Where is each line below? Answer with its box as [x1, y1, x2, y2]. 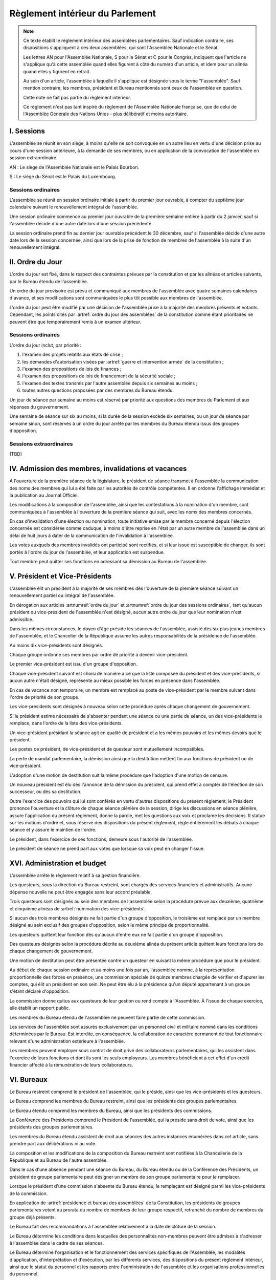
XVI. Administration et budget [9, 859, 107, 867]
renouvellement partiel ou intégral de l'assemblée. [9, 592, 115, 599]
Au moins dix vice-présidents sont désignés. [9, 642, 103, 648]
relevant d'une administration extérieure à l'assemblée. [9, 1038, 125, 1044]
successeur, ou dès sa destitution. [9, 788, 82, 795]
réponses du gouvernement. [9, 403, 70, 410]
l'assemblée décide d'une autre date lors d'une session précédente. [9, 221, 153, 227]
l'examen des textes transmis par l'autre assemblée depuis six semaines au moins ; [22, 380, 198, 386]
